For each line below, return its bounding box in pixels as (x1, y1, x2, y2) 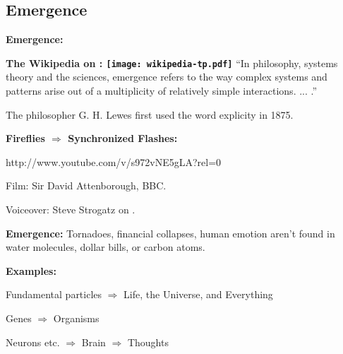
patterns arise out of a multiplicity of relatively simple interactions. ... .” (6, 83, 318, 98)
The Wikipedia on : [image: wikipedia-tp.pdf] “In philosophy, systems (6, 55, 338, 70)
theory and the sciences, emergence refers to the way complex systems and (6, 69, 327, 84)
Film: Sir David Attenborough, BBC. (6, 178, 167, 193)
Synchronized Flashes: (68, 131, 178, 146)
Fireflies (6, 131, 45, 146)
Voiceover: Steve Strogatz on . (6, 202, 136, 217)
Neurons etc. (6, 334, 60, 349)
